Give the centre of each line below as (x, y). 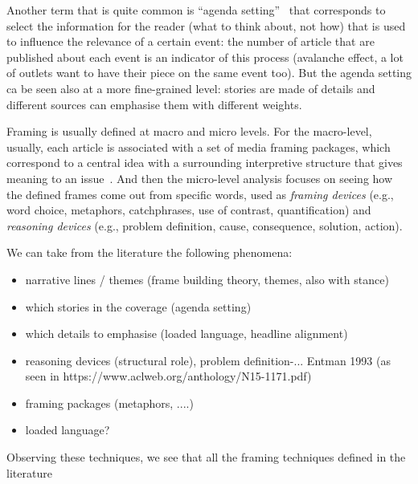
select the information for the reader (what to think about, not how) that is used (206, 25)
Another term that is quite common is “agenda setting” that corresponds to (196, 10)
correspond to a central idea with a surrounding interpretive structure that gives (205, 163)
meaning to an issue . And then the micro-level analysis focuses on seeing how (200, 178)
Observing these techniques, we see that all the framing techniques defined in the (206, 457)
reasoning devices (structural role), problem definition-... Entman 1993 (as (208, 360)
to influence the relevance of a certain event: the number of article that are (191, 41)
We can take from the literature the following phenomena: (150, 252)
